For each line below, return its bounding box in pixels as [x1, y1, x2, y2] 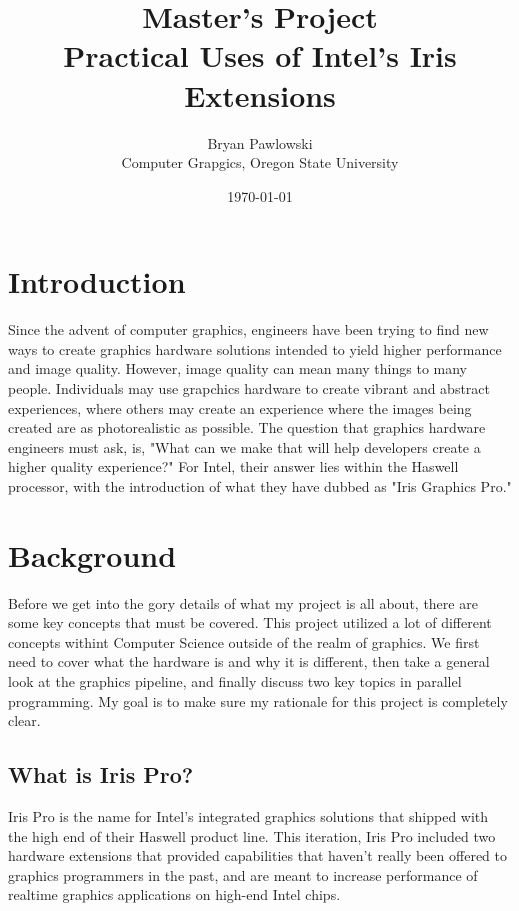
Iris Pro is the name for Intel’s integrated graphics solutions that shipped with [8, 806, 489, 827]
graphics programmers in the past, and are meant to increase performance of [8, 864, 478, 885]
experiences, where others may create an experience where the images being [8, 397, 472, 418]
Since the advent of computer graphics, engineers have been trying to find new [8, 319, 489, 340]
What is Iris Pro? [8, 759, 194, 790]
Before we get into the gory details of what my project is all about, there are [8, 592, 478, 613]
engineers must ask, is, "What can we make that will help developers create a [8, 436, 481, 457]
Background [8, 534, 177, 575]
